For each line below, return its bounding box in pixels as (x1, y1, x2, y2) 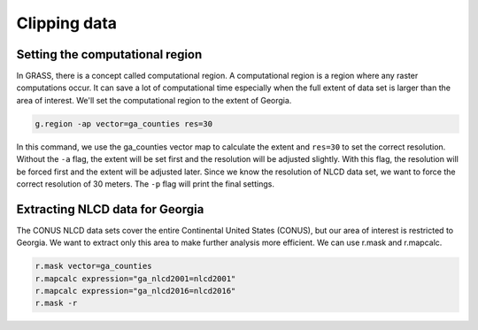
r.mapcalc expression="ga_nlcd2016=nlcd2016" (35, 286, 236, 296)
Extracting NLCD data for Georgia (16, 202, 204, 217)
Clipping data (16, 13, 118, 33)
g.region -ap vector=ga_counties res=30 (35, 119, 212, 128)
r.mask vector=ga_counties (35, 261, 152, 272)
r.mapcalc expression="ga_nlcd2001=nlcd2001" (35, 273, 236, 283)
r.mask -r (35, 298, 78, 309)
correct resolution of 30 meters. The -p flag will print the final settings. (16, 178, 274, 189)
